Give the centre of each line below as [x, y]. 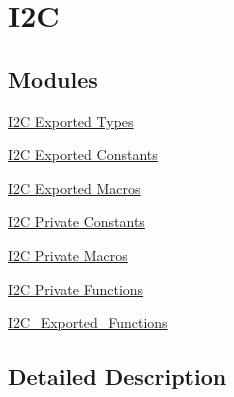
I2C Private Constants [76, 221]
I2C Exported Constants [83, 154]
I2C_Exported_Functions [88, 322]
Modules [53, 78]
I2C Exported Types [71, 120]
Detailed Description [117, 376]
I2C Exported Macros [74, 187]
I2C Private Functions [76, 288]
